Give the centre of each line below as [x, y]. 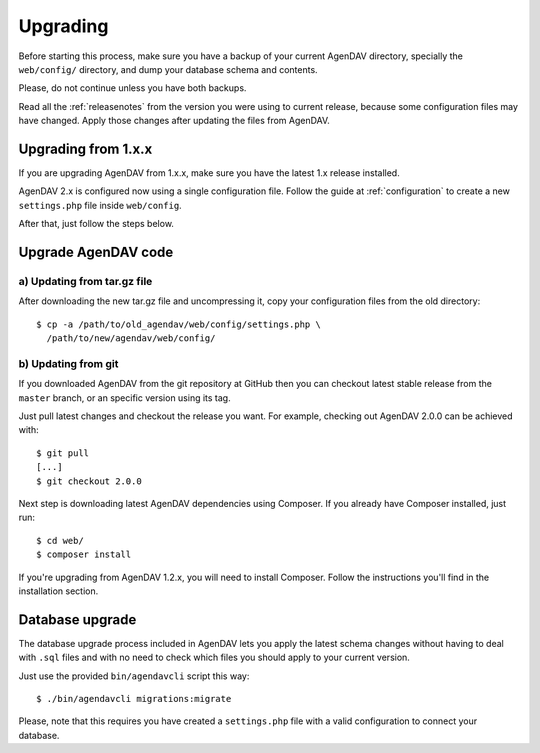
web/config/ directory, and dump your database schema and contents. [168, 69]
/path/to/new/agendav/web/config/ [131, 338]
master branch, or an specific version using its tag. [124, 397]
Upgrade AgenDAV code [96, 252]
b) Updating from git [68, 363]
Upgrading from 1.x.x [85, 148]
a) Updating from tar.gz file [85, 281]
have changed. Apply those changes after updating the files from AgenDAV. [174, 121]
